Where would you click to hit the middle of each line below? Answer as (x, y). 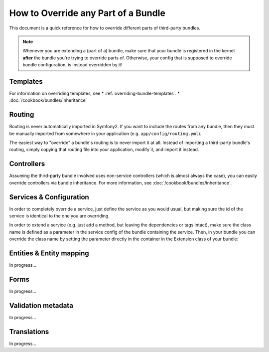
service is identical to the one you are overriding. (59, 216)
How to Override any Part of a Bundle (87, 13)
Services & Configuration (49, 197)
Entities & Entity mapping (49, 254)
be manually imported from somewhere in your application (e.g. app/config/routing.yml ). (105, 133)
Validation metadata (41, 305)
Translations (29, 332)
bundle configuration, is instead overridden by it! (72, 65)
